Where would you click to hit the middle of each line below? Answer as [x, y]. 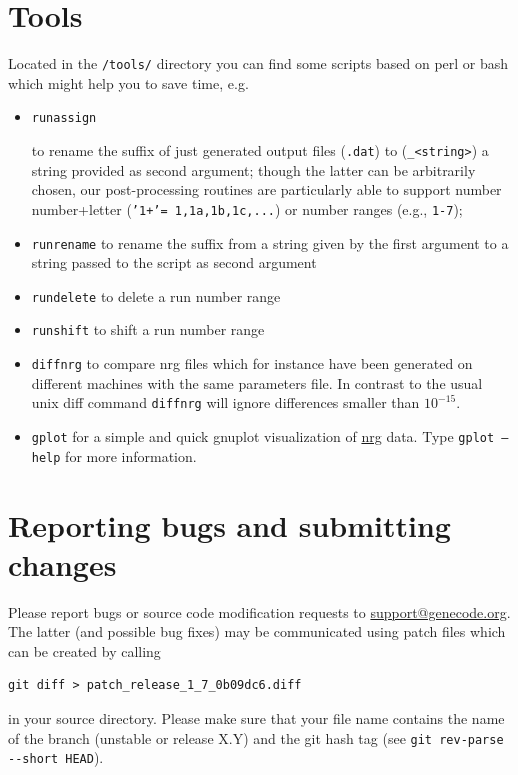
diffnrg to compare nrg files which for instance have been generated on [252, 363]
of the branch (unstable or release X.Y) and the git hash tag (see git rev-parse [256, 737]
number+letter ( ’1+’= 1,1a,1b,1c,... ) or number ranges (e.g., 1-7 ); [247, 208]
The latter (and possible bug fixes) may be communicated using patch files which [257, 631]
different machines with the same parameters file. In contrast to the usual [257, 382]
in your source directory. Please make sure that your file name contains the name [256, 718]
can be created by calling [84, 650]
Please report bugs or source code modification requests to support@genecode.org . [259, 611]
